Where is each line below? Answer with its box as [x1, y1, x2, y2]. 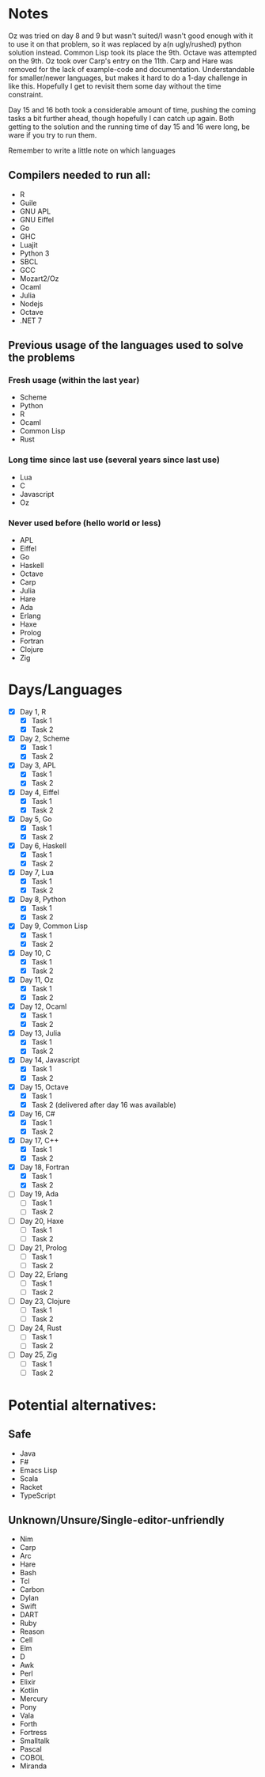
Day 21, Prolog [19, 1243, 67, 1252]
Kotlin [19, 1686, 39, 1696]
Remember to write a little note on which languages [8, 146, 176, 155]
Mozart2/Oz [19, 274, 59, 283]
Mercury [19, 1694, 48, 1703]
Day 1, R [19, 707, 47, 716]
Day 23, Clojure [19, 1297, 71, 1306]
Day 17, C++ [19, 1135, 59, 1145]
